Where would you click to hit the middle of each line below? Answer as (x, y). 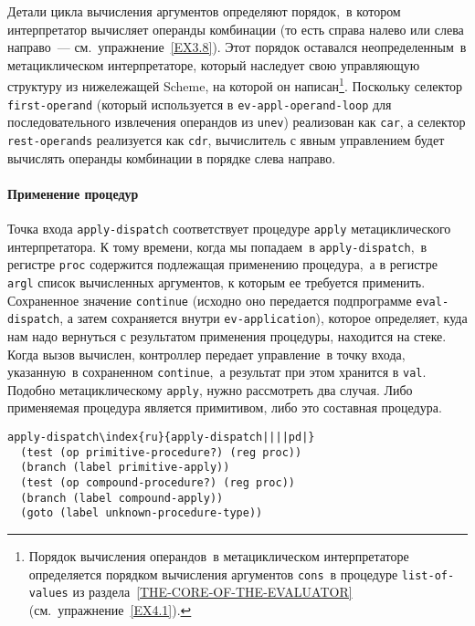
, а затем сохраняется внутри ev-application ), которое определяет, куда (264, 318)
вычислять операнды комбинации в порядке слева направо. (172, 157)
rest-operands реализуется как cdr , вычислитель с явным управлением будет (226, 139)
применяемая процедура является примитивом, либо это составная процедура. (225, 407)
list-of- (428, 575)
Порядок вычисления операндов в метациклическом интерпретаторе (219, 555)
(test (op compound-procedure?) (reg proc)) (158, 482)
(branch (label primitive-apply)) (125, 468)
